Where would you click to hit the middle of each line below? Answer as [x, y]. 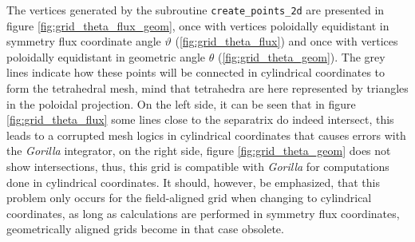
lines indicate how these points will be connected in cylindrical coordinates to [196, 72]
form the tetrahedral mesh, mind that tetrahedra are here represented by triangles [207, 88]
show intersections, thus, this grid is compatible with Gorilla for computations [198, 166]
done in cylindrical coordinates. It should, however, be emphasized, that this [193, 182]
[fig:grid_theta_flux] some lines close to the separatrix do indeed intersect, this [200, 119]
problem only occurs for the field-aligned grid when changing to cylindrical [189, 198]
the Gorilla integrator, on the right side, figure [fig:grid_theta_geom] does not [199, 151]
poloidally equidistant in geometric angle [106, 56]
